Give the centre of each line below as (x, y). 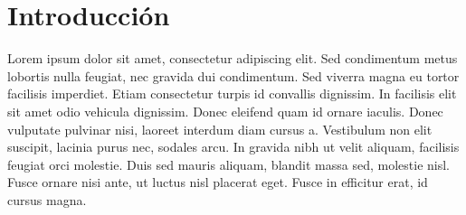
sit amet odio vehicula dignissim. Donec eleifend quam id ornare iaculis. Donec (225, 111)
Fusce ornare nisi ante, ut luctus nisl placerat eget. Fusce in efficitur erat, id (218, 182)
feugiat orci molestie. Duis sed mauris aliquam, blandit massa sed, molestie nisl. (228, 164)
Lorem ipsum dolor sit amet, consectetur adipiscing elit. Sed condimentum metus (233, 58)
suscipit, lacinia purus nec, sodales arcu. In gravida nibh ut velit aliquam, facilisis (233, 147)
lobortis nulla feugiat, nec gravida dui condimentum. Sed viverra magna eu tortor (233, 75)
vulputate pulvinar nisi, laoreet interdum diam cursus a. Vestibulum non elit (220, 129)
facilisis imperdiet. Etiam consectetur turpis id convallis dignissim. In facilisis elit (232, 93)
